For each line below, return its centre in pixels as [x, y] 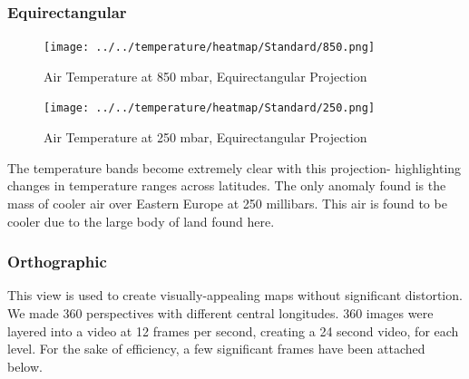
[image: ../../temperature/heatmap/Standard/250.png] [210, 108]
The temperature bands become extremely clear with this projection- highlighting [234, 167]
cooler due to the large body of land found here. [141, 221]
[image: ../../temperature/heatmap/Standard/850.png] [210, 48]
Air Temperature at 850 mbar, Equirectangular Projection [205, 76]
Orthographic [57, 262]
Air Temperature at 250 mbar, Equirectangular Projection [205, 137]
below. [25, 366]
